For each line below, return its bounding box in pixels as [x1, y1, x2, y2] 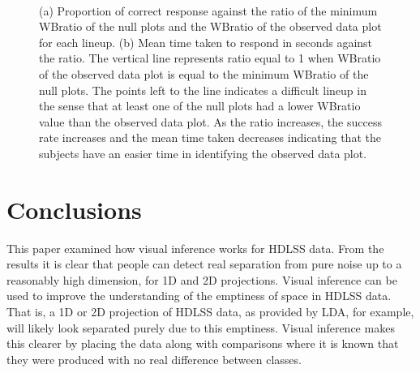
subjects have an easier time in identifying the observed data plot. [39, 144, 367, 161]
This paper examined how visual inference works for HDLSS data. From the [6, 239, 384, 256]
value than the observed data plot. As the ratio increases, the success [39, 113, 382, 130]
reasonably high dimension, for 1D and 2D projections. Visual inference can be [6, 271, 397, 288]
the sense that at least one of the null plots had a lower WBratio [39, 97, 361, 114]
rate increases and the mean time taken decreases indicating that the [39, 129, 381, 146]
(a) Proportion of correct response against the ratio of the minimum [39, 2, 378, 19]
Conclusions [6, 192, 142, 225]
